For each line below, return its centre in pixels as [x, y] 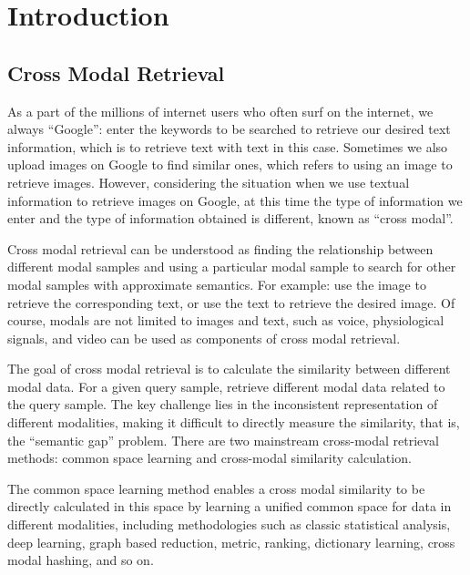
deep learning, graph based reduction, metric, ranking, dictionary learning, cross [231, 542]
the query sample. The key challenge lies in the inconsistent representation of [223, 404]
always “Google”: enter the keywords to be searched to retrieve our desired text [229, 129]
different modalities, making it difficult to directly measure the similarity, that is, [234, 422]
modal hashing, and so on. [81, 560]
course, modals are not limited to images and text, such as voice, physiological [226, 320]
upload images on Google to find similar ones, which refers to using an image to [230, 164]
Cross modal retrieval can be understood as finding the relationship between [220, 248]
